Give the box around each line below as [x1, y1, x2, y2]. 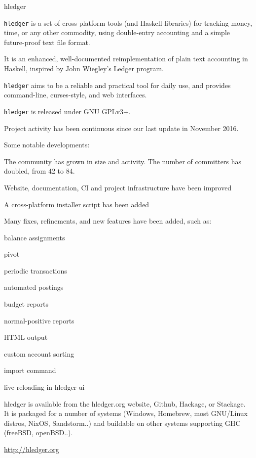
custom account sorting [4, 348, 74, 359]
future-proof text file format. [4, 37, 90, 47]
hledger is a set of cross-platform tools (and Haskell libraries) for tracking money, [4, 17, 253, 28]
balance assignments [4, 232, 65, 242]
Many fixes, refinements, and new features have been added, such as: [4, 216, 212, 226]
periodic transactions [4, 265, 67, 275]
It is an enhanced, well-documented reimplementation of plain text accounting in [4, 53, 248, 64]
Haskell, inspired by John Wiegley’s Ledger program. [4, 63, 164, 74]
